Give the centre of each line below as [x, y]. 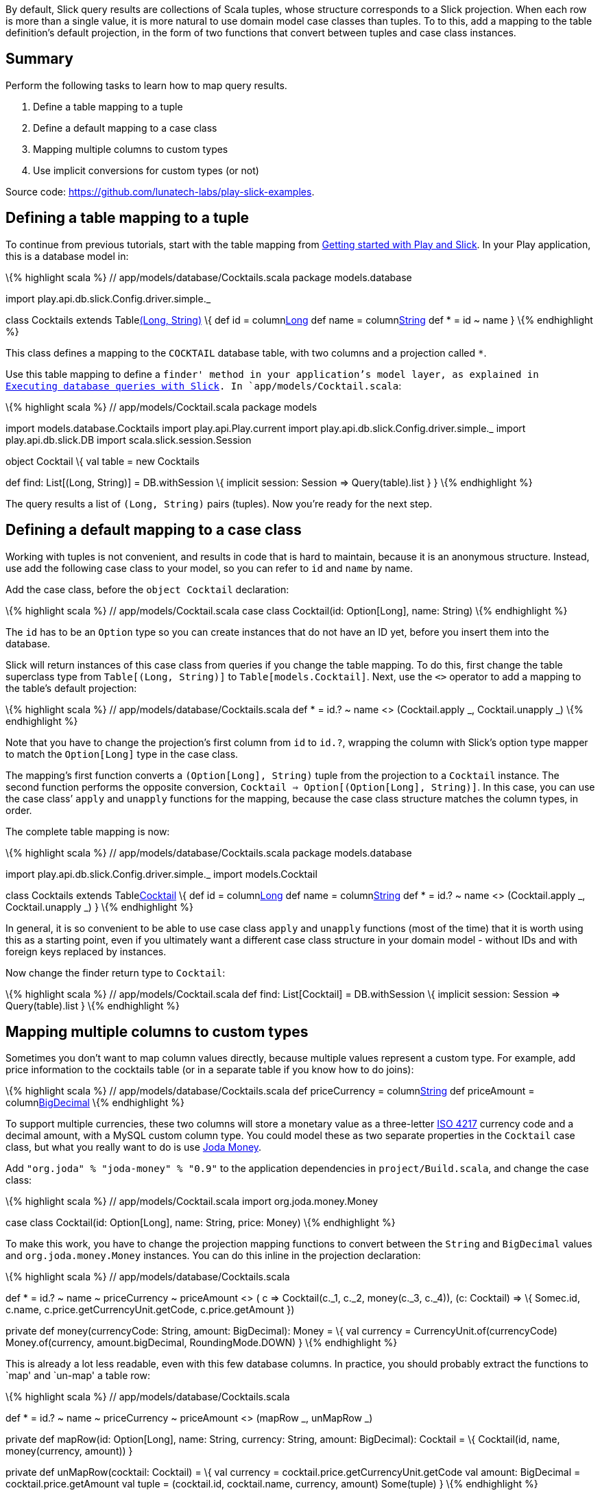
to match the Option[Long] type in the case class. [122, 754]
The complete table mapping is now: [88, 831]
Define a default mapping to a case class [125, 128]
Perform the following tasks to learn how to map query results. [146, 85]
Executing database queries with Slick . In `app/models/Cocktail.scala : [204, 385]
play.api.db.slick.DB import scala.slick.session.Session [129, 440]
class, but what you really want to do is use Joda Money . [134, 1147]
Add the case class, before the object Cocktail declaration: [147, 589]
